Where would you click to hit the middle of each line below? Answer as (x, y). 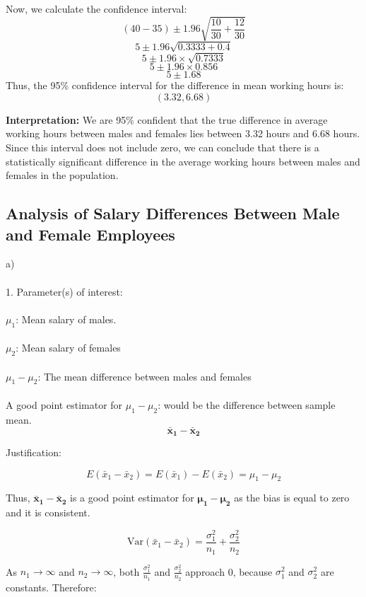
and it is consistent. (48, 512)
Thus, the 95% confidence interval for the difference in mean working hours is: (175, 85)
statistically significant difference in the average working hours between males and (183, 161)
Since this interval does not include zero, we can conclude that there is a (163, 147)
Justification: (34, 452)
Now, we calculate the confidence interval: (96, 8)
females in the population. (62, 175)
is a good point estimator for (132, 498)
